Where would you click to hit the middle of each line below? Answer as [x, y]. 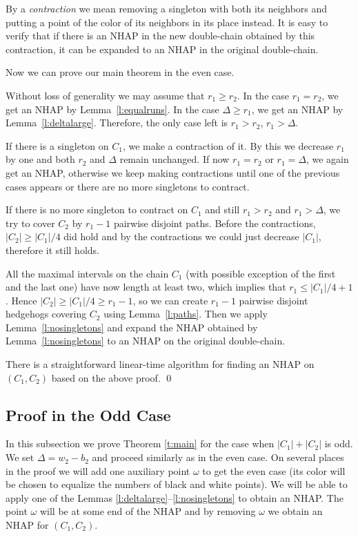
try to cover [30, 223]
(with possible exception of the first [261, 273]
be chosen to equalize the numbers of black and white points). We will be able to [177, 484]
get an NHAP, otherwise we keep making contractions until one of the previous [173, 172]
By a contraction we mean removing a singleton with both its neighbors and [167, 8]
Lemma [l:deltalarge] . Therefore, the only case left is [117, 123]
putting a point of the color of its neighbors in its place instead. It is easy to [167, 22]
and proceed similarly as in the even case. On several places [218, 457]
